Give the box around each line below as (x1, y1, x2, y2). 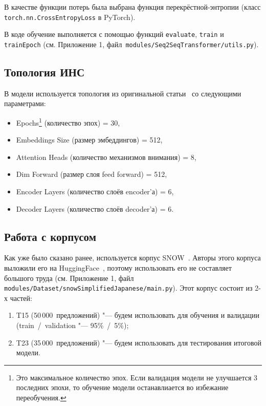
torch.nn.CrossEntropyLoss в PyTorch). (4, 11, 136, 22)
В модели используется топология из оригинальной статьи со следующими (4, 88, 241, 98)
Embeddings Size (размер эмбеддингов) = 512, (16, 134, 163, 145)
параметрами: (4, 98, 46, 109)
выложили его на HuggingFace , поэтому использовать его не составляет (4, 262, 232, 273)
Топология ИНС (4, 64, 85, 79)
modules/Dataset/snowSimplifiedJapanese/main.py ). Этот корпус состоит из (4, 282, 253, 293)
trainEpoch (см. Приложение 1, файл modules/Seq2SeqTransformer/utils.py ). (4, 38, 259, 49)
